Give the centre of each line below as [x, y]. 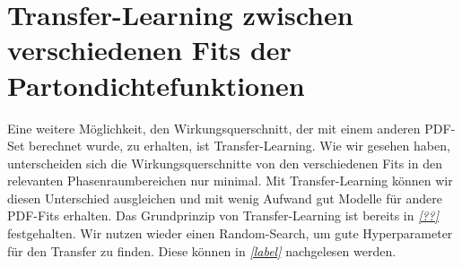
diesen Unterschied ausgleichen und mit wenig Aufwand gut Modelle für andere [225, 198]
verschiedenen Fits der [149, 50]
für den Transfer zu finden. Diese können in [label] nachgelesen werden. [202, 250]
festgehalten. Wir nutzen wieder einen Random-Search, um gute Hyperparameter [230, 233]
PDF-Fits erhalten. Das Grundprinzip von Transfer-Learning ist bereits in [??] [223, 215]
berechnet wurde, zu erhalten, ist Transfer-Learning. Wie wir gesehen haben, [240, 146]
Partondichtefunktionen [156, 85]
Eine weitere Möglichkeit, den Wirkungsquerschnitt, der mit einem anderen [214, 128]
